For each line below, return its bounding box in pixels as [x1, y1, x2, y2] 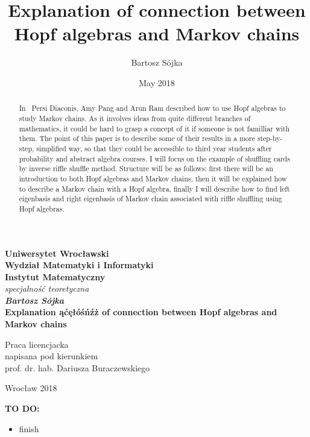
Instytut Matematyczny [5, 270, 106, 283]
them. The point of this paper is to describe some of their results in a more [19, 133, 255, 143]
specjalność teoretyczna [5, 282, 89, 295]
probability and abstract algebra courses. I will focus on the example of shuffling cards [19, 153, 290, 163]
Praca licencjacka [5, 338, 69, 350]
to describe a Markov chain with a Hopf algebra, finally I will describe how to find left [19, 183, 290, 193]
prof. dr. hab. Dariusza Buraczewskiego [5, 361, 150, 374]
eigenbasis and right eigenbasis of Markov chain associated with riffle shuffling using [19, 193, 282, 204]
